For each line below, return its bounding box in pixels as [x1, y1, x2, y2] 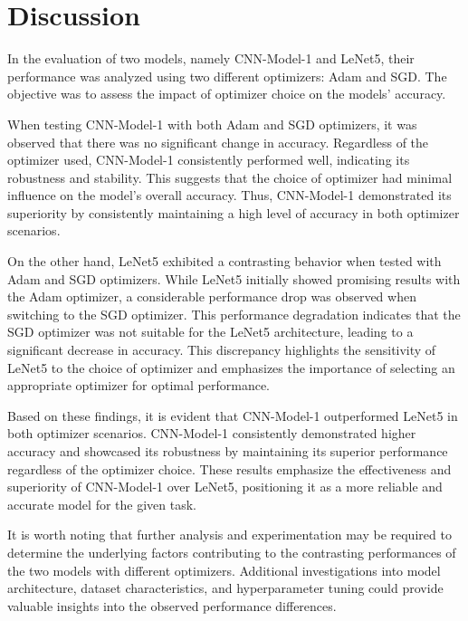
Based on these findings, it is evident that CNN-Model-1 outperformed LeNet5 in [7, 406, 458, 425]
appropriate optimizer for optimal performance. [7, 376, 270, 395]
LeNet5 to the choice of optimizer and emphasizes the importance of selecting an [7, 358, 455, 377]
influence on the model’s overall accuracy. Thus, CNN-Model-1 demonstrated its [7, 186, 452, 205]
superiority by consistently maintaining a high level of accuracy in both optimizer [7, 203, 460, 222]
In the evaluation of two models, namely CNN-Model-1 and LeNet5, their [7, 49, 415, 68]
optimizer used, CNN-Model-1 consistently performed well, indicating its [7, 150, 410, 169]
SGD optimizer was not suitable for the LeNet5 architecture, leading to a [7, 322, 414, 341]
